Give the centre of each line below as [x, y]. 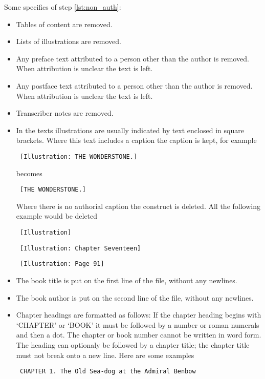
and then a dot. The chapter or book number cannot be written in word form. [139, 335]
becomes [29, 173]
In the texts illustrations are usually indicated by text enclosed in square [130, 130]
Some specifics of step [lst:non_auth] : [63, 7]
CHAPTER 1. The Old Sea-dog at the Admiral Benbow [108, 372]
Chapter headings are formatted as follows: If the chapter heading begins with [139, 315]
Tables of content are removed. [64, 24]
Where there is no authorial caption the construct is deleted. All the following [138, 206]
